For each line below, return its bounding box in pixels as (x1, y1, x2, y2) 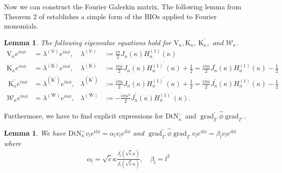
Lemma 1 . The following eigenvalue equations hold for (4, 37, 171, 47)
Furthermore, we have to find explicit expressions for (4, 111, 163, 120)
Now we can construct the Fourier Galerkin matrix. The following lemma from (4, 1, 242, 11)
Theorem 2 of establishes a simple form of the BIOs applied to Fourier (4, 11, 217, 21)
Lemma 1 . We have (4, 128, 66, 138)
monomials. (4, 21, 39, 31)
